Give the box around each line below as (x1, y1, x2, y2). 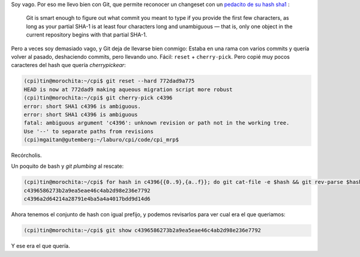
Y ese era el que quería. (11, 243, 70, 250)
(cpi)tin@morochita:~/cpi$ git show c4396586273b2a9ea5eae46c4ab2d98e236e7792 (23, 227, 261, 234)
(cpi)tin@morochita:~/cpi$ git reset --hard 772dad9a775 (23, 78, 195, 84)
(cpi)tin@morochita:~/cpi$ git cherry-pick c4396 (23, 95, 173, 101)
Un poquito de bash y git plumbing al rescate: (11, 162, 124, 170)
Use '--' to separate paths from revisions (23, 128, 154, 135)
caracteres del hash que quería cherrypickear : (11, 62, 126, 69)
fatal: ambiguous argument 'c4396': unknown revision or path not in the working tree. (23, 120, 290, 126)
